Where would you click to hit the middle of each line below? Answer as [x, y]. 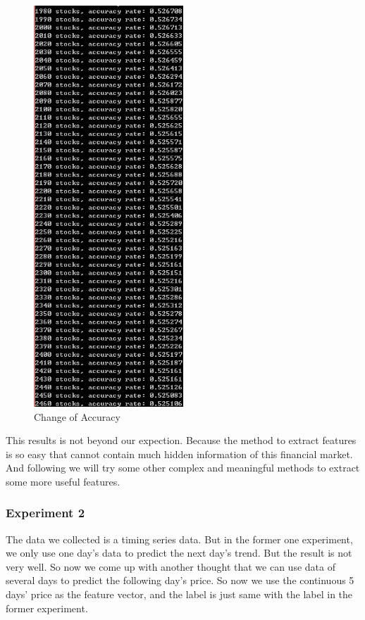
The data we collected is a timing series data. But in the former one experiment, [179, 539]
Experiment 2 [45, 513]
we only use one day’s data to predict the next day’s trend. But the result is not [179, 553]
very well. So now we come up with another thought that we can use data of [171, 566]
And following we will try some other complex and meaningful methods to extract [183, 468]
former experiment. [47, 608]
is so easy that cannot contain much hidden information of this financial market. [179, 454]
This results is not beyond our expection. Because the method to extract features [181, 440]
